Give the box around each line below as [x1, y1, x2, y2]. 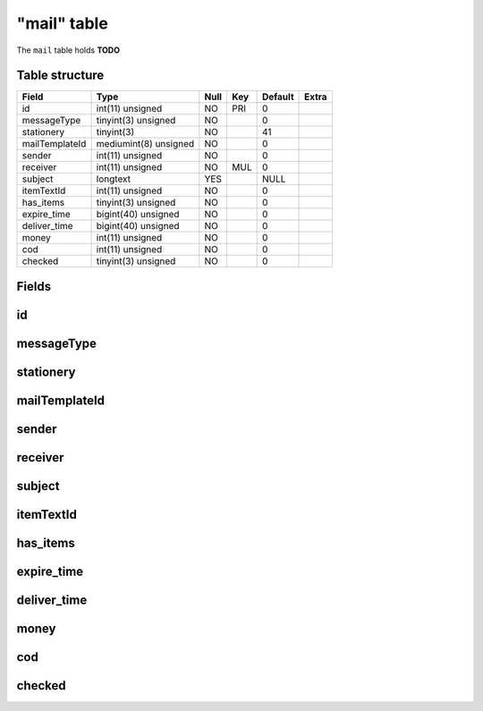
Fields [16, 278, 52, 294]
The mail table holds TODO [16, 45, 121, 55]
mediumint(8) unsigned [96, 138, 195, 150]
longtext [96, 173, 131, 185]
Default [261, 90, 294, 103]
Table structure [16, 68, 105, 83]
